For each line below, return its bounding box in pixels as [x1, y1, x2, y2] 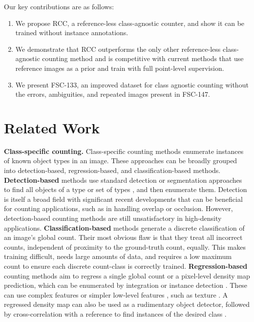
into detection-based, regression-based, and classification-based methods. [4, 165, 221, 175]
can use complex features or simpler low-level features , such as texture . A [4, 289, 228, 300]
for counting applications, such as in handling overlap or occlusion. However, [4, 203, 233, 214]
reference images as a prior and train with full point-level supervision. [15, 63, 224, 73]
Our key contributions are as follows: [4, 1, 114, 11]
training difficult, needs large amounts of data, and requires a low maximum [4, 251, 232, 261]
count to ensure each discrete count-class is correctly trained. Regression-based [4, 261, 248, 271]
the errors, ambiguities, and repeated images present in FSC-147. [15, 89, 210, 99]
